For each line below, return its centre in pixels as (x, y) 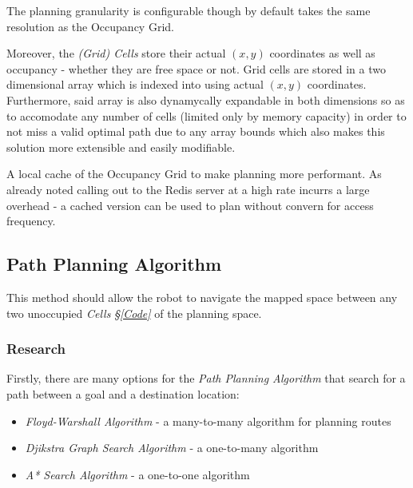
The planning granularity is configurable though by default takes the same (189, 10)
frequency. (31, 221)
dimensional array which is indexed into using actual (135, 84)
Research (36, 349)
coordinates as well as (322, 53)
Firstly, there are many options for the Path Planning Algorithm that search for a (206, 378)
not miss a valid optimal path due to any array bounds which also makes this (196, 131)
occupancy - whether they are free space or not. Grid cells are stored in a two (196, 68)
